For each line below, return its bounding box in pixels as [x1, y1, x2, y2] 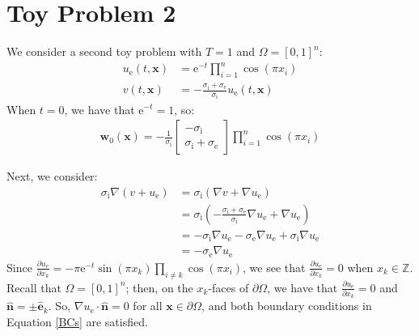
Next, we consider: [6, 168, 98, 185]
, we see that [243, 258, 306, 275]
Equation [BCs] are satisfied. [6, 313, 148, 330]
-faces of [208, 279, 249, 296]
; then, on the [125, 279, 193, 296]
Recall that [6, 279, 61, 296]
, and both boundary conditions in [201, 297, 372, 314]
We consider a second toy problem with [6, 43, 202, 60]
